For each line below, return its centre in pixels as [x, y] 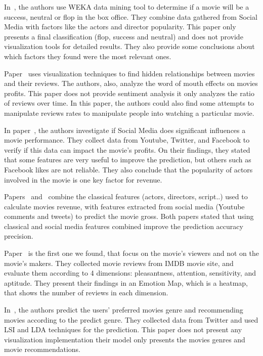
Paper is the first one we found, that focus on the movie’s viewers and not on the [131, 253]
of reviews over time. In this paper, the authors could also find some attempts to [129, 103]
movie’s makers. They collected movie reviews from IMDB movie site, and [119, 263]
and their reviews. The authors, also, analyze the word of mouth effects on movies [131, 83]
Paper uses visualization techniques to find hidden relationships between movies [129, 73]
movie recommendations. [42, 349]
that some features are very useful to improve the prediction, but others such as [128, 160]
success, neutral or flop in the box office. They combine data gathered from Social [131, 16]
